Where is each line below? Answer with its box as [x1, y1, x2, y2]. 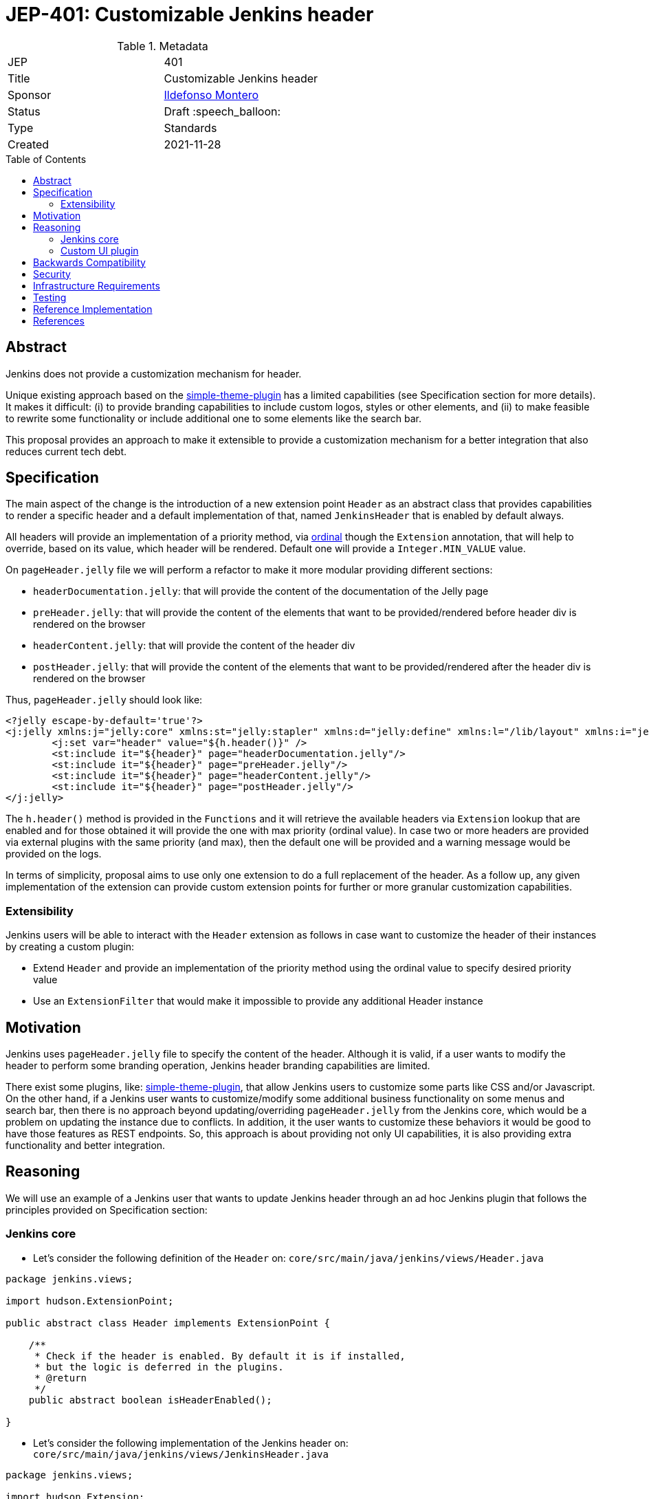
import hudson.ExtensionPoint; [5, 1295, 174, 1306]
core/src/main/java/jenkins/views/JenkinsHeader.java [33, 1448, 329, 1460]
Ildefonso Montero [164, 87, 259, 102]
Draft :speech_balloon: [164, 104, 281, 118]
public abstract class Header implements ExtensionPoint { [5, 1317, 331, 1328]
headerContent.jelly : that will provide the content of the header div [33, 639, 355, 652]
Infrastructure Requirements [33, 279, 160, 292]
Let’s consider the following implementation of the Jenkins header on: [33, 1436, 349, 1449]
